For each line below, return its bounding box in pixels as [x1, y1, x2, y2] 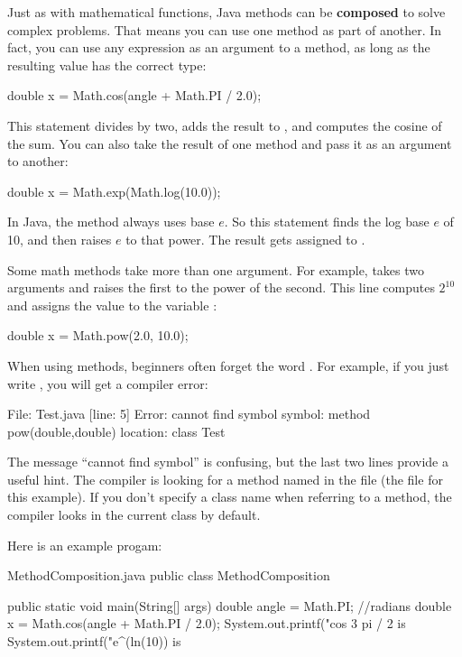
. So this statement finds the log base [224, 212, 430, 231]
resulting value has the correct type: [7, 55, 207, 74]
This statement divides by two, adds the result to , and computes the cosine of [7, 116, 442, 134]
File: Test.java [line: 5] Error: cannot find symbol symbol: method [7, 404, 371, 423]
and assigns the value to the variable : [7, 295, 217, 314]
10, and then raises [7, 229, 112, 248]
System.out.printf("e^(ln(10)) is [7, 632, 181, 651]
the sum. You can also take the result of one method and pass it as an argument [7, 134, 452, 153]
